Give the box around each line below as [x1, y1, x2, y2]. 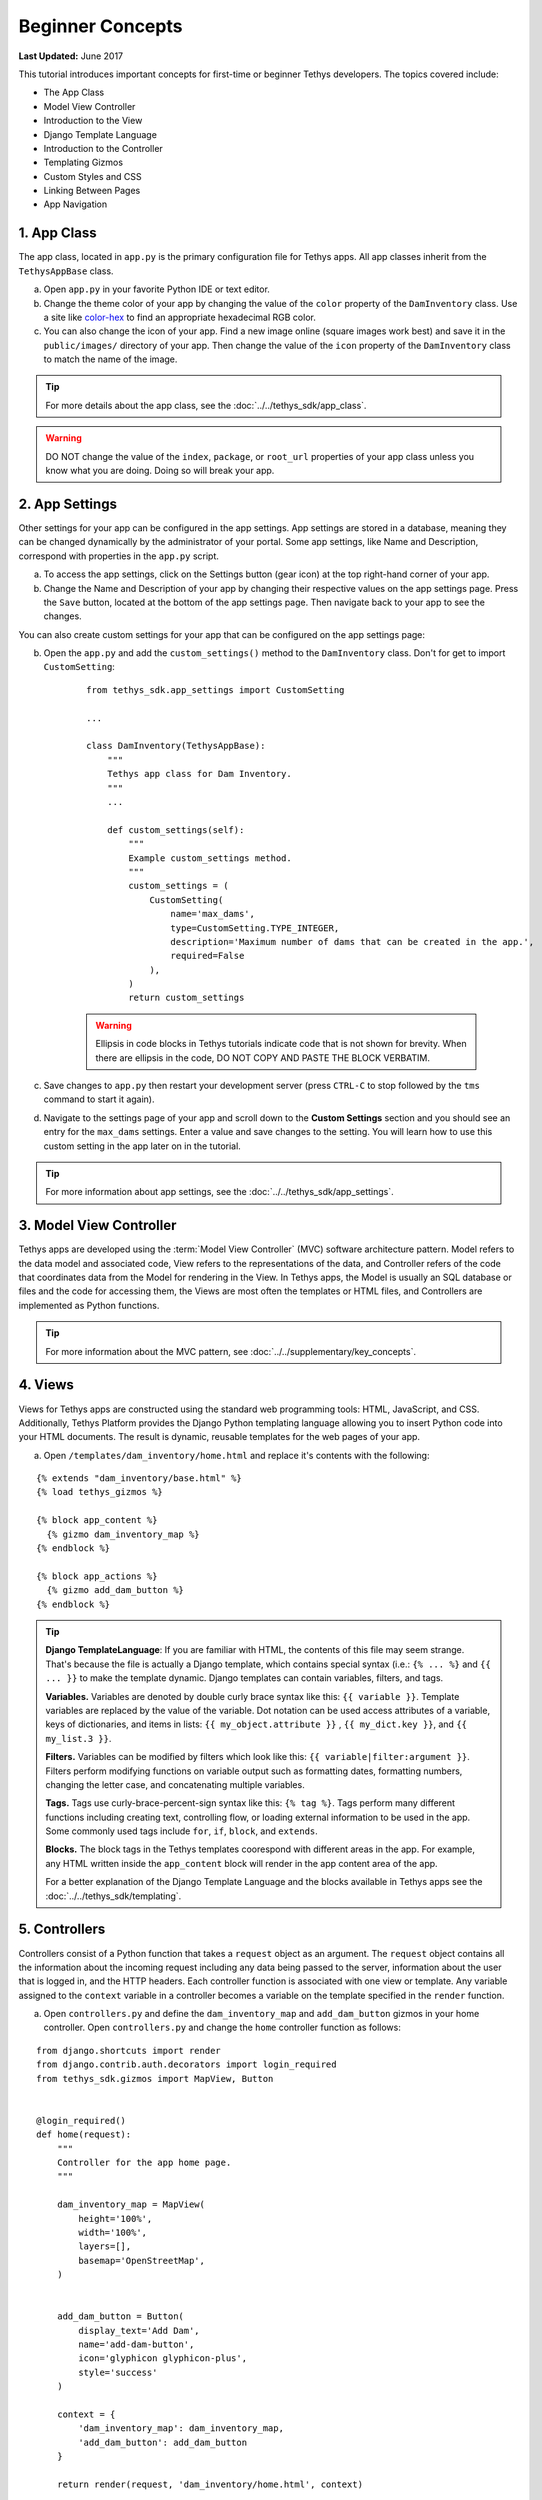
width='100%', [78, 2226, 148, 2238]
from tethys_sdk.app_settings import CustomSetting [86, 684, 345, 695]
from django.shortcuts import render [36, 2045, 222, 2056]
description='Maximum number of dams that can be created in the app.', [170, 936, 535, 947]
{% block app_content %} [36, 1515, 158, 1526]
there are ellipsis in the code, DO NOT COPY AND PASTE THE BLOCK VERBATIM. [95, 1051, 430, 1064]
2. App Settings [18, 495, 117, 512]
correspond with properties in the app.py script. [18, 550, 219, 562]
